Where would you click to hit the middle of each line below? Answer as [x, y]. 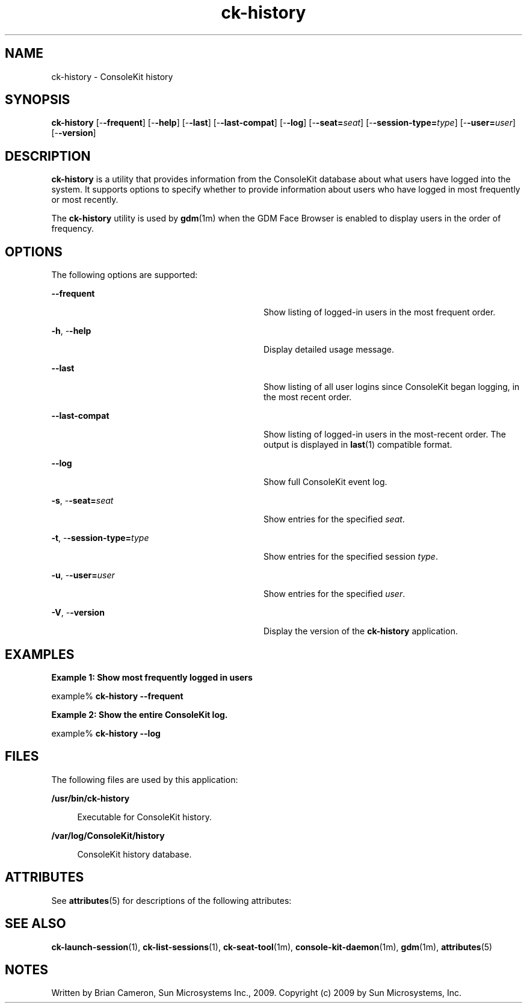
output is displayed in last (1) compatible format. [358, 445]
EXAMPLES [40, 654]
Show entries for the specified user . [334, 594]
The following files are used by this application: [145, 779]
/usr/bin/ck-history [91, 798]
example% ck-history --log [106, 733]
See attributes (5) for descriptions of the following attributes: [171, 900]
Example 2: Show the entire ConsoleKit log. [140, 714]
